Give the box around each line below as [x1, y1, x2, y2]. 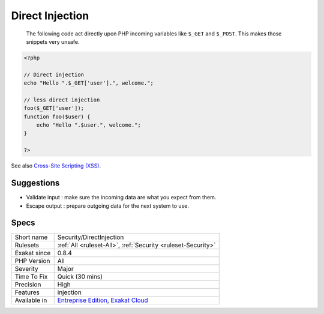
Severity [14, 265, 38, 273]
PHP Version [14, 257, 50, 265]
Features [14, 288, 40, 297]
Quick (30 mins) [57, 273, 103, 281]
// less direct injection [23, 96, 100, 103]
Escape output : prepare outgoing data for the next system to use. [26, 202, 189, 210]
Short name [14, 233, 48, 241]
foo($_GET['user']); [23, 105, 84, 112]
